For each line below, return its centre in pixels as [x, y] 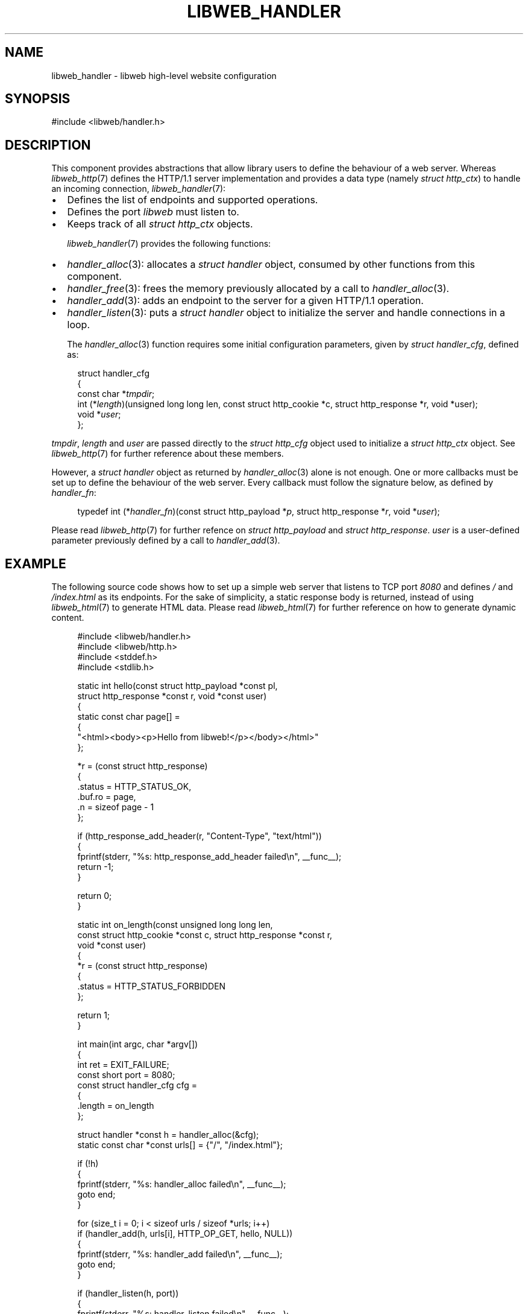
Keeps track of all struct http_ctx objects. [160, 224]
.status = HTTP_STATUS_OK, [134, 787]
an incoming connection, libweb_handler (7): [139, 189]
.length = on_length [116, 1106]
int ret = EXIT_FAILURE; [123, 1065]
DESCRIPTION [48, 145]
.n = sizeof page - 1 [116, 807]
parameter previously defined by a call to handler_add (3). [166, 541]
